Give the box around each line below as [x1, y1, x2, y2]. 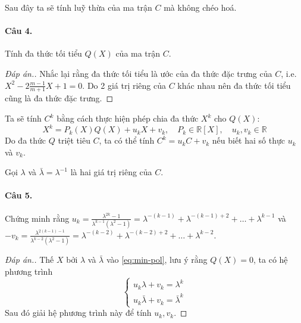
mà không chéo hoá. [164, 1, 237, 13]
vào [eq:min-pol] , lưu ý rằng [106, 253, 208, 266]
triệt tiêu [58, 134, 90, 147]
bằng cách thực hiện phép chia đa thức [57, 112, 199, 124]
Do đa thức [5, 134, 46, 147]
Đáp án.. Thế [5, 253, 54, 266]
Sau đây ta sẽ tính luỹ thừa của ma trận [5, 1, 152, 13]
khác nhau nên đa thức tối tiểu [177, 79, 291, 91]
